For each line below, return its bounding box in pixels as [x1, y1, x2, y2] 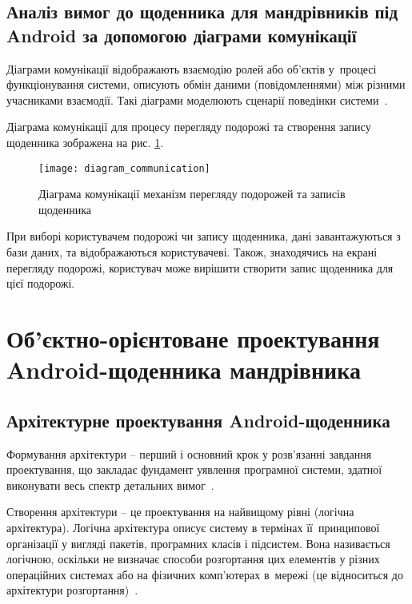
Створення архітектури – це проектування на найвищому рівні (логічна [6, 503, 354, 520]
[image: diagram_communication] [38, 162, 210, 174]
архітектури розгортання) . [6, 582, 138, 598]
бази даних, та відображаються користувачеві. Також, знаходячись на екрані [6, 244, 378, 260]
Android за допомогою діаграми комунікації [6, 22, 357, 47]
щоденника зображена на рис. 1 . [6, 133, 164, 150]
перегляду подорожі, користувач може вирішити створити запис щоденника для [6, 259, 394, 276]
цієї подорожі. [6, 275, 75, 292]
